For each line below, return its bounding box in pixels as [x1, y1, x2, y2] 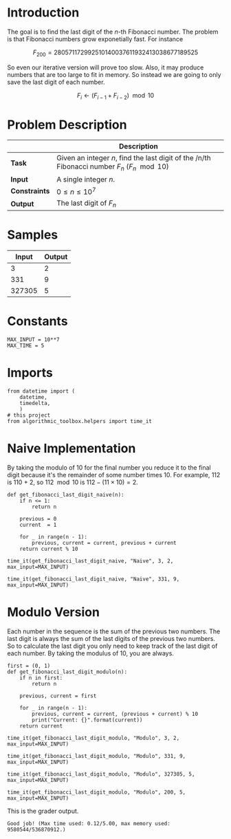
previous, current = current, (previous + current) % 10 [32, 710, 198, 717]
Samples [7, 227, 58, 243]
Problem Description [7, 117, 127, 132]
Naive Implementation [7, 441, 136, 457]
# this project [7, 411, 51, 419]
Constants [7, 314, 68, 329]
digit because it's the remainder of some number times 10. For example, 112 [7, 470, 221, 479]
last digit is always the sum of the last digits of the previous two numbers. [7, 634, 215, 642]
